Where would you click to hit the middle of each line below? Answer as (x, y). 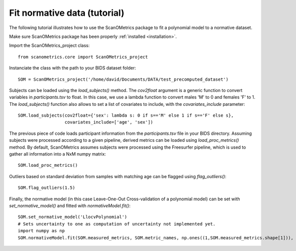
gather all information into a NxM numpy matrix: (57, 154)
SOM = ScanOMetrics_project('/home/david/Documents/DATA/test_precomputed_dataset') (123, 79)
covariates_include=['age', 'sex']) (109, 122)
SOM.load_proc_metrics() (48, 165)
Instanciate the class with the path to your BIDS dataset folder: (73, 68)
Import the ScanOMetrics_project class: (49, 46)
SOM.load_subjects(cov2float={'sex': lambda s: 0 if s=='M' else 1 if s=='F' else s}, (126, 115)
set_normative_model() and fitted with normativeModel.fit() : (70, 205)
